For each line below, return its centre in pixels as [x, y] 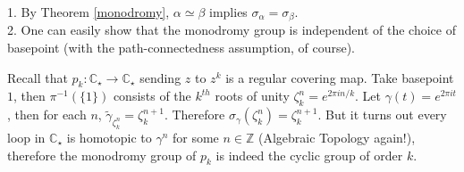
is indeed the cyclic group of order [309, 155]
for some [196, 137]
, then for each [47, 115]
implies [228, 12]
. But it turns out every [382, 115]
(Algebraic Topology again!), [337, 137]
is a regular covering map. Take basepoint [340, 77]
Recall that [38, 77]
